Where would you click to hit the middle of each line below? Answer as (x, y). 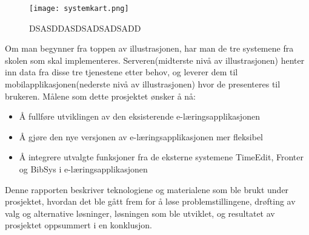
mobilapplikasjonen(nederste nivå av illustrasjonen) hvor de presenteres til (143, 84)
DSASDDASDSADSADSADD (85, 28)
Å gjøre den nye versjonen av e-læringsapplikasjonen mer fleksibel (141, 136)
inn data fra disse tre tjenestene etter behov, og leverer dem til (121, 72)
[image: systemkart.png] (79, 9)
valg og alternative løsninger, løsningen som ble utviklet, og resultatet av (140, 213)
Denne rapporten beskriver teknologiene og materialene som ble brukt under (147, 189)
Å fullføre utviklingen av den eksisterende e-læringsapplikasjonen (139, 116)
